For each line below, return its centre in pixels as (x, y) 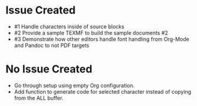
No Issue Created (49, 69)
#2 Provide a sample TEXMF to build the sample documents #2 (91, 32)
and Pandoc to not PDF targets (51, 45)
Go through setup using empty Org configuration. (74, 85)
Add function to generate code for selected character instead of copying (103, 91)
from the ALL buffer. (38, 98)
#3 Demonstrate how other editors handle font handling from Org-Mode (102, 39)
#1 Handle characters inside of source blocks (69, 26)
